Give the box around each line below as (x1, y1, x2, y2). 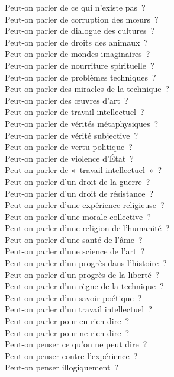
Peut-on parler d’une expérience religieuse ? (5, 199, 165, 211)
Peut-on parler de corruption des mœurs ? (5, 12, 159, 25)
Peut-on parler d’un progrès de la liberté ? (5, 268, 160, 280)
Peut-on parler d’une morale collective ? (5, 210, 151, 222)
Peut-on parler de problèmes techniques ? (5, 71, 156, 83)
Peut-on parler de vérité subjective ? (5, 129, 138, 141)
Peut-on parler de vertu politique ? (5, 140, 133, 153)
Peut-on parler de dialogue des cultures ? (5, 24, 155, 37)
